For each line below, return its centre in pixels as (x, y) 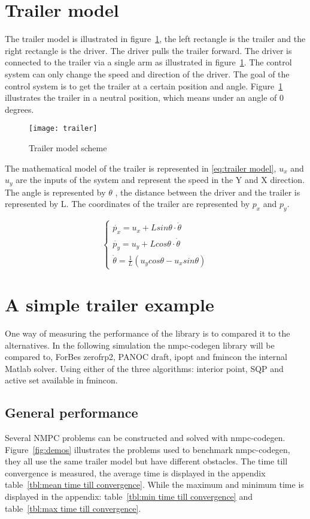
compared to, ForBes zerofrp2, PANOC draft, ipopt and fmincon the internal (146, 357)
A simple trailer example (110, 304)
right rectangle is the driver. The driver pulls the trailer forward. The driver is (148, 50)
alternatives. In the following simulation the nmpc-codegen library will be (140, 345)
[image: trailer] (63, 129)
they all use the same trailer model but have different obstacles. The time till (146, 461)
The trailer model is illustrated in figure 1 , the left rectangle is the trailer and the (155, 39)
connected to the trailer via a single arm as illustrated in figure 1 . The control (148, 62)
